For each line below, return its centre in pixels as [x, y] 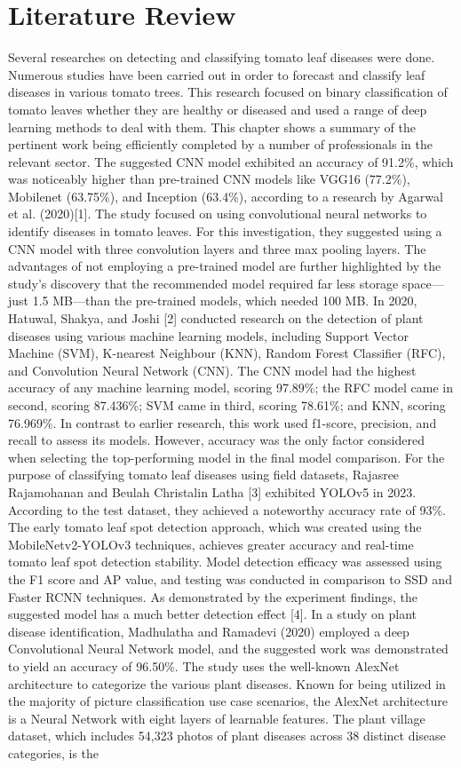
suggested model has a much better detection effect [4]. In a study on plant [212, 614]
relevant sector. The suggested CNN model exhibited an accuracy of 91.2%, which [231, 161]
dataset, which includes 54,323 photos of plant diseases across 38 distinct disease [227, 736]
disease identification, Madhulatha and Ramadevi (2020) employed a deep [209, 631]
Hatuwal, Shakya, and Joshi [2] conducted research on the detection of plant [216, 318]
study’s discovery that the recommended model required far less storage [203, 283]
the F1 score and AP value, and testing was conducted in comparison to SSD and [230, 578]
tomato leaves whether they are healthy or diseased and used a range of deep [218, 109]
